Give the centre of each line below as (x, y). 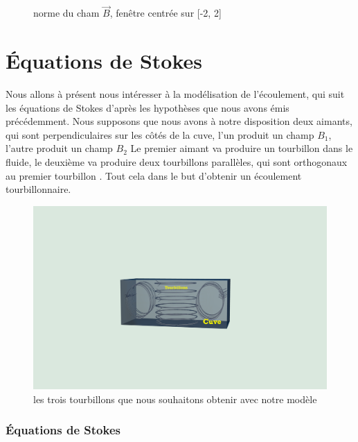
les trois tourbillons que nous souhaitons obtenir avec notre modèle (175, 399)
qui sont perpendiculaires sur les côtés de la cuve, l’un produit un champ (160, 134)
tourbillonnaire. (38, 189)
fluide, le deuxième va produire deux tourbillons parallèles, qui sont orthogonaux (177, 161)
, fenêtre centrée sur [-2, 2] (165, 13)
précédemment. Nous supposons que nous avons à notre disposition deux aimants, (179, 121)
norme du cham (66, 13)
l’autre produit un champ (59, 148)
